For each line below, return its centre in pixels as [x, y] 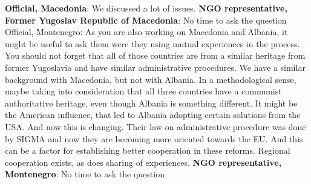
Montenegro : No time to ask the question [85, 174]
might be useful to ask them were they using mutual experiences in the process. [152, 43]
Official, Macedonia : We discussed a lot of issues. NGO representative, [146, 8]
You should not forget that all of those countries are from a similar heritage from [155, 55]
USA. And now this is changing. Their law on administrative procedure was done [155, 126]
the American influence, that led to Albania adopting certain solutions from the [153, 115]
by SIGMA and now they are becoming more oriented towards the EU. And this [154, 138]
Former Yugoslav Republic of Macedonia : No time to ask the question [146, 20]
